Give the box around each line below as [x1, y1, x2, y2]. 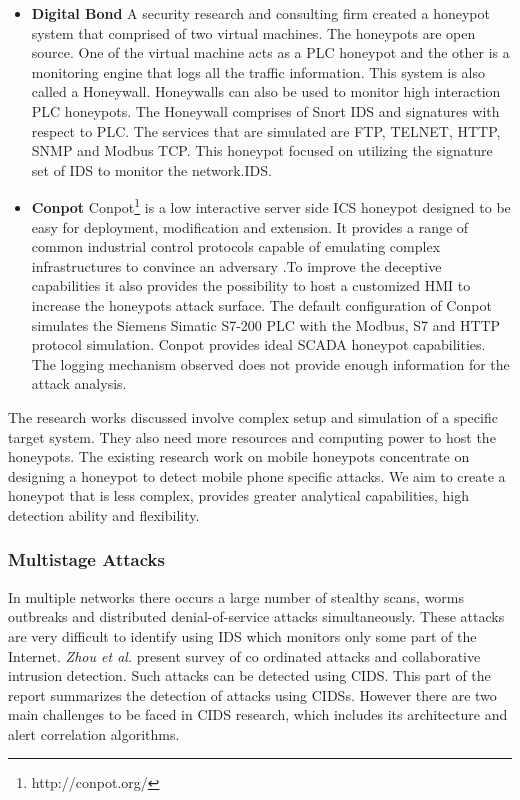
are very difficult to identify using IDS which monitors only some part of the [8, 625, 477, 646]
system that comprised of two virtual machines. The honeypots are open [31, 22, 476, 43]
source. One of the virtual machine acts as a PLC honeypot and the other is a [31, 42, 510, 63]
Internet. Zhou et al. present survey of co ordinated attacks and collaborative [8, 645, 481, 666]
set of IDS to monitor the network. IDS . [31, 159, 272, 180]
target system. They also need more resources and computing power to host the [8, 426, 496, 447]
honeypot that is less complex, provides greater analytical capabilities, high [8, 485, 469, 506]
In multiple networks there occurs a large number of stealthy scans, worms [8, 586, 465, 607]
